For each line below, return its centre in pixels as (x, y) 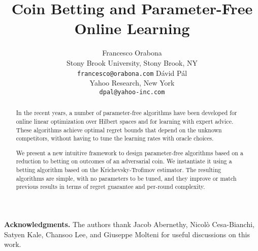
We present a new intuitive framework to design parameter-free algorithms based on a (130, 152)
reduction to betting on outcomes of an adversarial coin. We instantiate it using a (124, 161)
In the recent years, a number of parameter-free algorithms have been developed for (126, 113)
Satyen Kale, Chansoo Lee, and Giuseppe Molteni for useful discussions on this (127, 234)
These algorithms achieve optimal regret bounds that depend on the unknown (119, 130)
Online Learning (132, 28)
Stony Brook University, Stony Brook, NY (132, 62)
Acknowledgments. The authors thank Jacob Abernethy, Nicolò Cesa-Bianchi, (129, 224)
